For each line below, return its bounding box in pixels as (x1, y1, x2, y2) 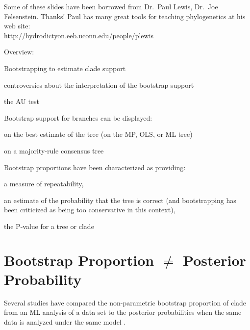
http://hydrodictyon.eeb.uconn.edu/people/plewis (4, 30, 154, 40)
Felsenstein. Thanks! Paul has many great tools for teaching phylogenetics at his (4, 11, 246, 21)
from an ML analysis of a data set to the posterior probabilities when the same (4, 307, 242, 317)
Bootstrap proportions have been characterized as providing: (4, 162, 186, 172)
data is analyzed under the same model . (4, 317, 126, 327)
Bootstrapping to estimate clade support (4, 63, 126, 73)
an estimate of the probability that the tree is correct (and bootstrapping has (4, 195, 236, 205)
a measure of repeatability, (4, 178, 84, 189)
